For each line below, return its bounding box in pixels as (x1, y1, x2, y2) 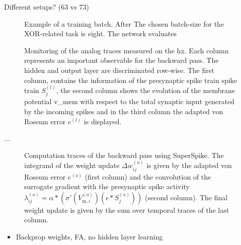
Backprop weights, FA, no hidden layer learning (16, 231, 163, 241)
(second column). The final (145, 192, 228, 202)
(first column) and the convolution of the (85, 171, 211, 182)
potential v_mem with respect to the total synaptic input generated (24, 96, 234, 107)
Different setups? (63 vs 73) (4, 2, 89, 12)
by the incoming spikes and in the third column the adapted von (24, 106, 223, 116)
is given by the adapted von (146, 160, 232, 171)
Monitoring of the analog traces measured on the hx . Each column (24, 45, 229, 55)
